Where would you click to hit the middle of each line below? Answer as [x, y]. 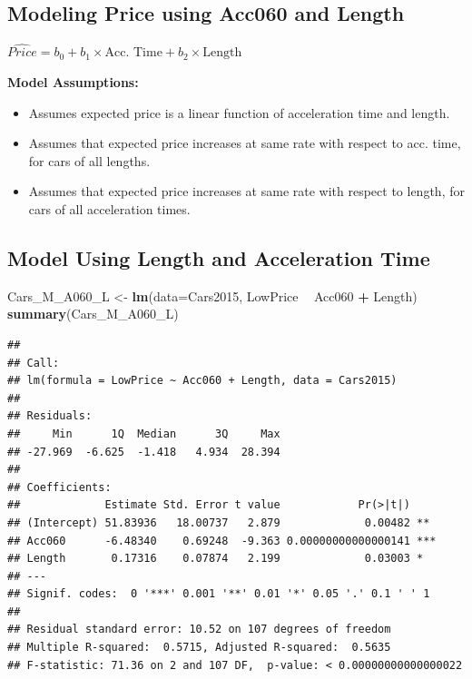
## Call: [34, 363]
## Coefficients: [59, 487]
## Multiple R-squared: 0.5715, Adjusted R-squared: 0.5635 [199, 648]
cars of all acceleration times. [109, 208]
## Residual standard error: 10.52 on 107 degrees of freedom [199, 630]
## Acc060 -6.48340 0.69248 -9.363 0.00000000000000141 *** [222, 541]
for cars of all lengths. [89, 160]
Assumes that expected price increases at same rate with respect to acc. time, [245, 143]
